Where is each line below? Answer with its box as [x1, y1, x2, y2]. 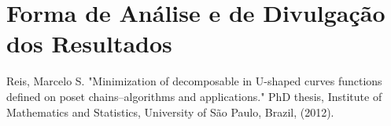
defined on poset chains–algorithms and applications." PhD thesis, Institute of [6, 88, 382, 104]
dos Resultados [6, 27, 172, 59]
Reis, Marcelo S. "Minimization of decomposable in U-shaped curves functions [6, 73, 382, 89]
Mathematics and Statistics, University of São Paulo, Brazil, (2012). [6, 103, 334, 120]
